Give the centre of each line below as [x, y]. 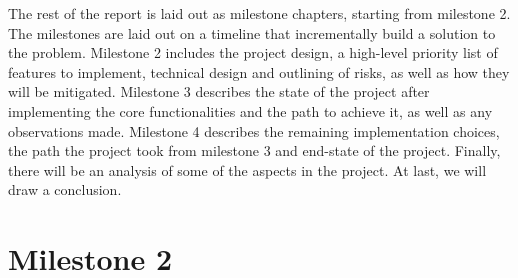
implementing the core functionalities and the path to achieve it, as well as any [250, 110]
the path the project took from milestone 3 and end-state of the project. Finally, [254, 150]
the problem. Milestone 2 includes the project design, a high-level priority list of [253, 52]
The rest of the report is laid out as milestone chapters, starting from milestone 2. [259, 13]
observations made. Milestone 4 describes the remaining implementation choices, [254, 130]
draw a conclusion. [65, 189]
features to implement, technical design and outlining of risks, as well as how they [259, 71]
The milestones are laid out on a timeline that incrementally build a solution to [252, 32]
